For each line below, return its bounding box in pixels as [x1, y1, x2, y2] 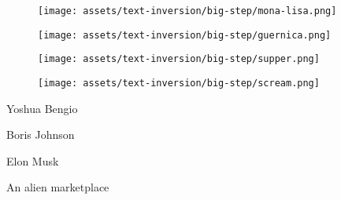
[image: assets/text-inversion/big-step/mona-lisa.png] [38, 5, 337, 16]
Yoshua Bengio [6, 100, 78, 116]
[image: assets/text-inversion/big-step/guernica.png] [38, 29, 332, 41]
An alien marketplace [6, 179, 109, 195]
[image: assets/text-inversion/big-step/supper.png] [38, 53, 320, 65]
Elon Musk [6, 152, 59, 169]
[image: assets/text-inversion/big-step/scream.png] [38, 77, 320, 89]
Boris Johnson [6, 126, 75, 143]
